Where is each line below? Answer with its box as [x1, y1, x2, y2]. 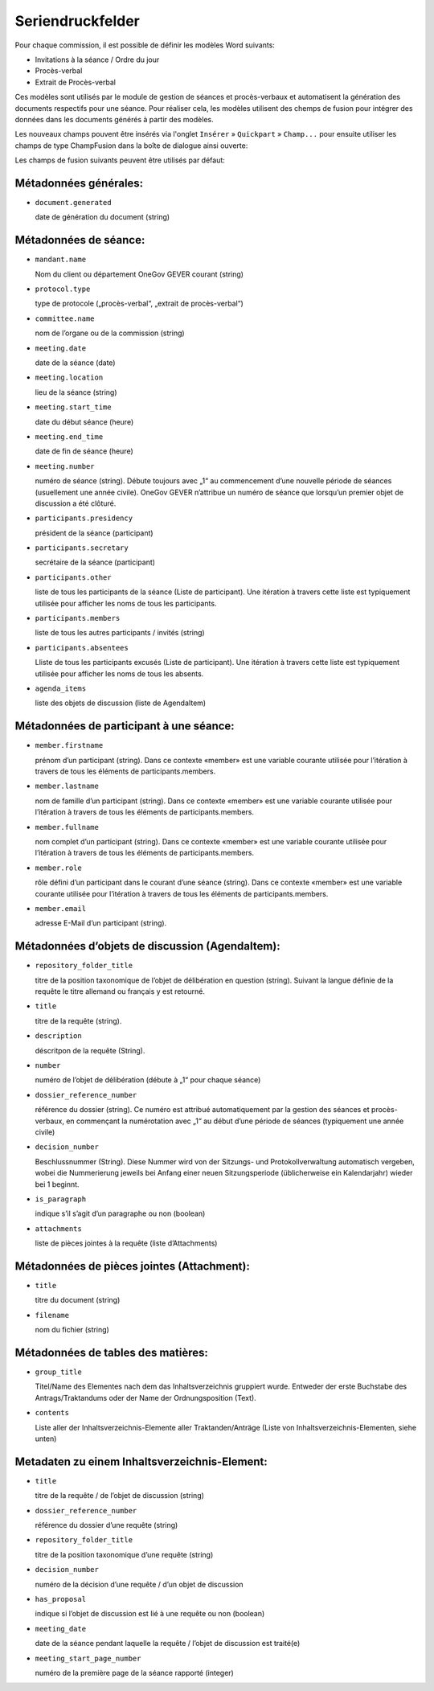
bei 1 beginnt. [35, 1179, 80, 1189]
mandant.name [35, 255, 87, 265]
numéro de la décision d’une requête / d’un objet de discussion [35, 1579, 244, 1589]
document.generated [35, 198, 112, 207]
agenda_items [35, 683, 87, 693]
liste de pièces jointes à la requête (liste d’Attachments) [35, 1238, 218, 1248]
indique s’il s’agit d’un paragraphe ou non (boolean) [35, 1209, 206, 1218]
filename [35, 1311, 70, 1320]
